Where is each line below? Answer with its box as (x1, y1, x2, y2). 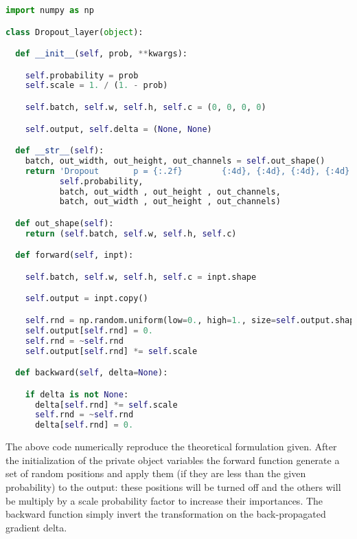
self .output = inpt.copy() (25, 294, 148, 304)
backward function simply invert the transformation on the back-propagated (5, 507, 326, 521)
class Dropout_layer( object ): (5, 27, 143, 37)
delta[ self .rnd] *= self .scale (34, 399, 178, 410)
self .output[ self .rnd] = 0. (25, 325, 153, 335)
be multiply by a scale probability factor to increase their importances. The (5, 493, 323, 507)
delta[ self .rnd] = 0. (34, 420, 134, 430)
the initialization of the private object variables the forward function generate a (5, 452, 340, 467)
